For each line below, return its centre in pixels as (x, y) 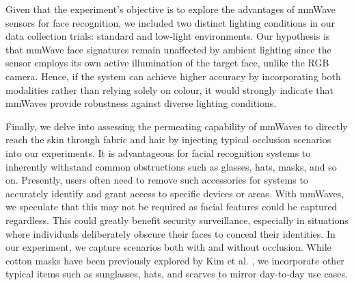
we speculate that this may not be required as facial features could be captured (172, 207)
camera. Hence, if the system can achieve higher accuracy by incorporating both (173, 76)
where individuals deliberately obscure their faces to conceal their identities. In (171, 233)
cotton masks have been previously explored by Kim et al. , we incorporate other (175, 260)
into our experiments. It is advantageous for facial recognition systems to (158, 152)
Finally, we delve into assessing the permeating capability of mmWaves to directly (177, 126)
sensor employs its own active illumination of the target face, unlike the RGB (167, 63)
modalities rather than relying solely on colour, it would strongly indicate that (169, 89)
